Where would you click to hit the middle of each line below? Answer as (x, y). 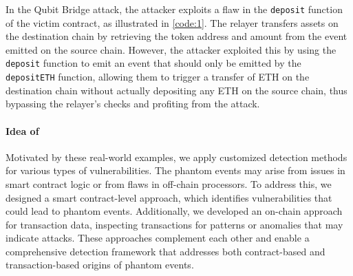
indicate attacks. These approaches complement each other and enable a (158, 238)
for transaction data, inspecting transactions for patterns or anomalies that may (174, 224)
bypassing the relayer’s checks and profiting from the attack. (133, 104)
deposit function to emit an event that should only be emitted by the (153, 63)
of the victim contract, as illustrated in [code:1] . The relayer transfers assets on (172, 22)
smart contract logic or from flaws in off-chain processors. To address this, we (169, 183)
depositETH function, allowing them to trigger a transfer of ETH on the (158, 77)
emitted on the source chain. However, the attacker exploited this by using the (171, 49)
